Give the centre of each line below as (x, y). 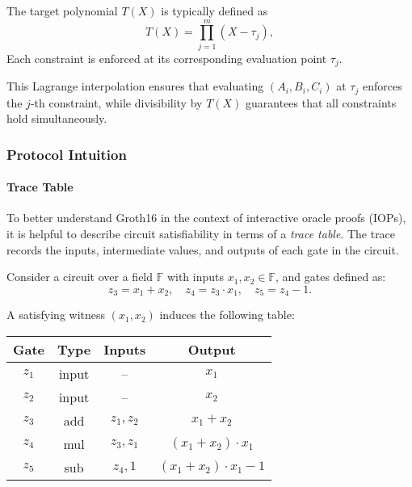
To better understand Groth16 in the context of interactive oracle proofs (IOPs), (206, 218)
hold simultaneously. (57, 118)
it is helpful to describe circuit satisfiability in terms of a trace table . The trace (201, 234)
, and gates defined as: (330, 277)
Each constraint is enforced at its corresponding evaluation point (167, 58)
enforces (382, 86)
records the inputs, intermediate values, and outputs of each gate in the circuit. (203, 249)
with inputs (195, 277)
